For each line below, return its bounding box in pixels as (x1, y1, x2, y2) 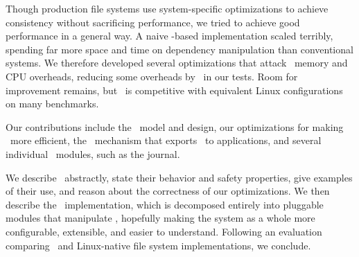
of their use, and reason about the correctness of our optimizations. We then (6, 184, 330, 198)
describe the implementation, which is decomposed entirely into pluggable (6, 197, 324, 211)
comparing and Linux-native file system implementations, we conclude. (6, 238, 311, 252)
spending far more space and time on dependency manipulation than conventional (6, 42, 353, 56)
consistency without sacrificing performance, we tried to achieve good (6, 15, 300, 29)
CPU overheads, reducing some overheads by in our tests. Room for (6, 69, 298, 83)
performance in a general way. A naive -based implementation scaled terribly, (6, 28, 333, 43)
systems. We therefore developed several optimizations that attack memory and (6, 55, 348, 70)
